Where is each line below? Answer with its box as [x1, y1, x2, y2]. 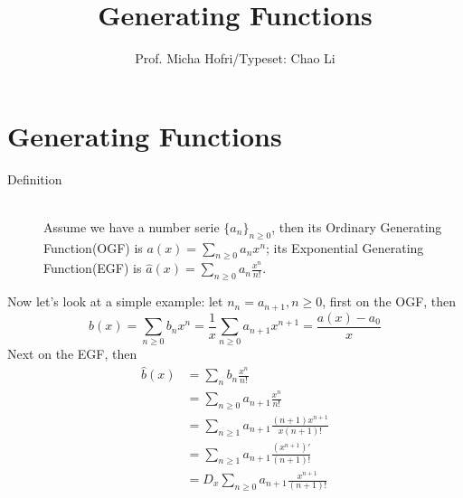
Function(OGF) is [43, 238, 143, 257]
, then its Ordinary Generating [271, 217, 442, 236]
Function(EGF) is [43, 258, 142, 277]
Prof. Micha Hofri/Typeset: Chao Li [135, 49, 335, 68]
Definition [7, 169, 62, 188]
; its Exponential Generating [266, 238, 424, 257]
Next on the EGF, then [7, 344, 137, 363]
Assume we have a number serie [43, 217, 220, 236]
